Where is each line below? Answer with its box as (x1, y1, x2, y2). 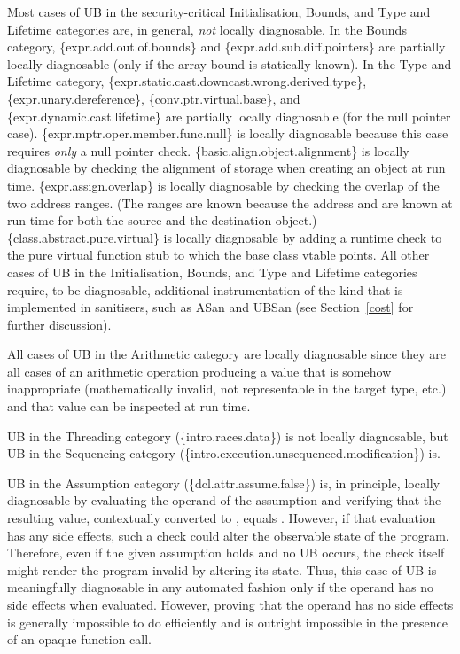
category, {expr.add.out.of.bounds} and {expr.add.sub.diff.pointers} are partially (7, 37, 446, 56)
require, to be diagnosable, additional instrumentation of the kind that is (7, 280, 403, 299)
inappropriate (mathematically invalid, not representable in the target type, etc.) (7, 379, 447, 398)
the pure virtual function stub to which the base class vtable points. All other (7, 245, 430, 264)
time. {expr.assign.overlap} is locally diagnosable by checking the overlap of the (7, 175, 440, 194)
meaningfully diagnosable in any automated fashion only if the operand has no (7, 578, 434, 596)
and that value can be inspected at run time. (7, 397, 251, 416)
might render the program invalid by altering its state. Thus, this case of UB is (7, 560, 437, 579)
